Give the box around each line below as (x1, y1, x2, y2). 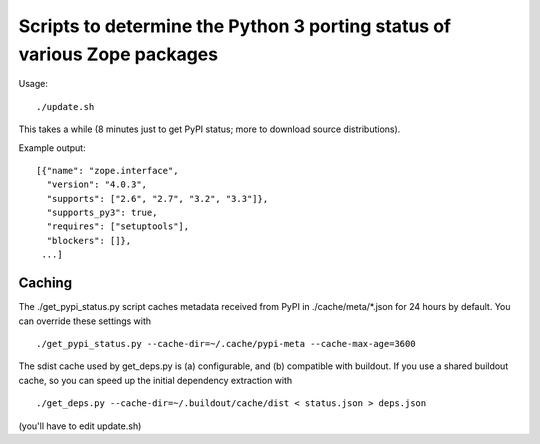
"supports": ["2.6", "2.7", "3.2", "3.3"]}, (46, 193, 269, 204)
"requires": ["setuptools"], (46, 221, 190, 232)
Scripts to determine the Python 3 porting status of (18, 15, 452, 37)
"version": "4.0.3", (46, 179, 148, 190)
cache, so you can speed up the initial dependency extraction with (18, 374, 293, 386)
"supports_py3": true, (46, 207, 158, 219)
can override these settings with (18, 315, 152, 327)
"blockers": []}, (46, 235, 132, 246)
